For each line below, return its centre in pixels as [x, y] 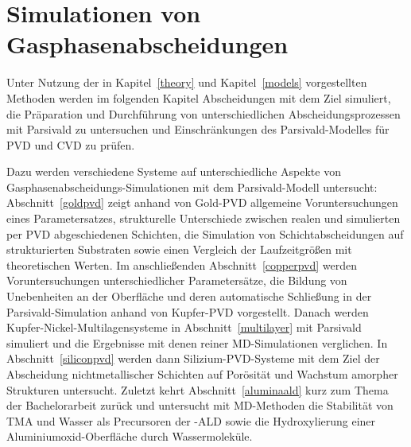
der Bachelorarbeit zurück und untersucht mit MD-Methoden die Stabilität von [200, 405]
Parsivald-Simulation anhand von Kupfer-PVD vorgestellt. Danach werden [188, 311]
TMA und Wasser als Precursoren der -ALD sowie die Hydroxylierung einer [191, 420]
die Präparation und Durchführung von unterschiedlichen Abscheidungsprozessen [204, 113]
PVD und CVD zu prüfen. [71, 144]
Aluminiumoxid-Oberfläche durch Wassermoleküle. [130, 436]
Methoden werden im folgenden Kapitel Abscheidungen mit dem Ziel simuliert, [199, 97]
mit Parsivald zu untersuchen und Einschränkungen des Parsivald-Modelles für [198, 129]
